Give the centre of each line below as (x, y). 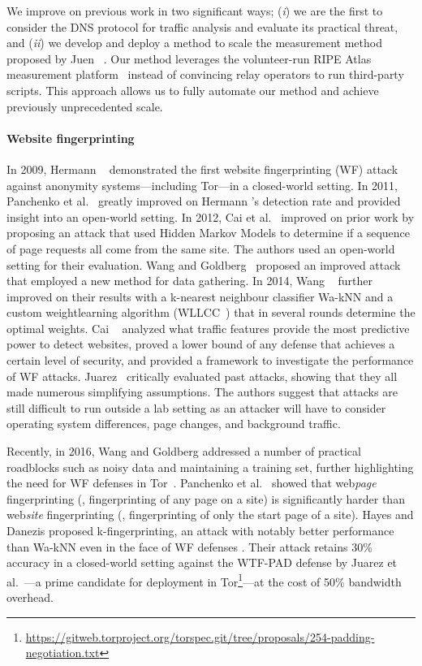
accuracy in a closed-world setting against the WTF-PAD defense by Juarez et (202, 562)
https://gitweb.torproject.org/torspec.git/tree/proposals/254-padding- (200, 636)
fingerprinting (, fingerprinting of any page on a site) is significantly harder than (206, 498)
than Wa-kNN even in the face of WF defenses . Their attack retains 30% (189, 546)
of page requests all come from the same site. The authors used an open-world (201, 248)
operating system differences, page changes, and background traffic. (174, 424)
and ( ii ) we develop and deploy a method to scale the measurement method (194, 43)
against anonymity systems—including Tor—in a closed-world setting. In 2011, (202, 185)
